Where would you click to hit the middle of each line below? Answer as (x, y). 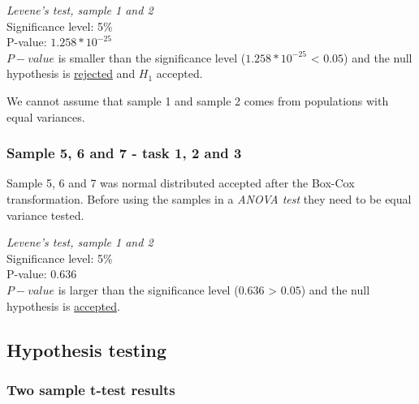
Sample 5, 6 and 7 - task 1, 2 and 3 (124, 153)
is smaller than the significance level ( (152, 57)
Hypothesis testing (87, 349)
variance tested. (45, 215)
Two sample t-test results (91, 389)
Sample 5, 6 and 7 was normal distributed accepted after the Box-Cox (181, 183)
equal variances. (46, 116)
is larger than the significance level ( (148, 289)
